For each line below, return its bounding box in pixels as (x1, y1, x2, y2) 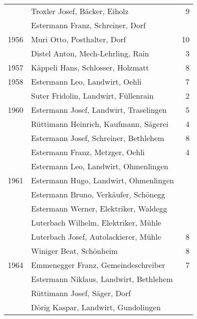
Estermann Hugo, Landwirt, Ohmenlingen (31, 175, 174, 186)
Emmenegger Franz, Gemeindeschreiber (31, 259, 165, 270)
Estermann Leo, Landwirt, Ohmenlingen (31, 160, 168, 172)
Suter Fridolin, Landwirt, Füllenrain (31, 90, 154, 101)
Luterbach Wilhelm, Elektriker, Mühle (31, 217, 162, 228)
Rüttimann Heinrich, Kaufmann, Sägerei (31, 118, 169, 129)
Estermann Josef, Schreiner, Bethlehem (31, 132, 164, 143)
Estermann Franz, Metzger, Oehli (31, 146, 145, 158)
